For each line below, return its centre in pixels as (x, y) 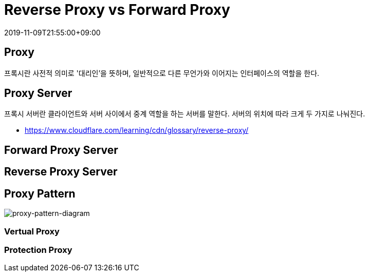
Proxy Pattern (40, 193)
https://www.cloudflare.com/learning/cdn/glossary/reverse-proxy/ (137, 130)
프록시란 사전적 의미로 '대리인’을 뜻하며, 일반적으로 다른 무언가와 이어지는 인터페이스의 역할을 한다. (162, 73)
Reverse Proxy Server (61, 172)
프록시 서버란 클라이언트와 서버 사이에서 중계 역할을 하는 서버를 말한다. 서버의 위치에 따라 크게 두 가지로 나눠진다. (185, 114)
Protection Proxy (38, 250)
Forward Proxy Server (61, 150)
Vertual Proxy (32, 231)
